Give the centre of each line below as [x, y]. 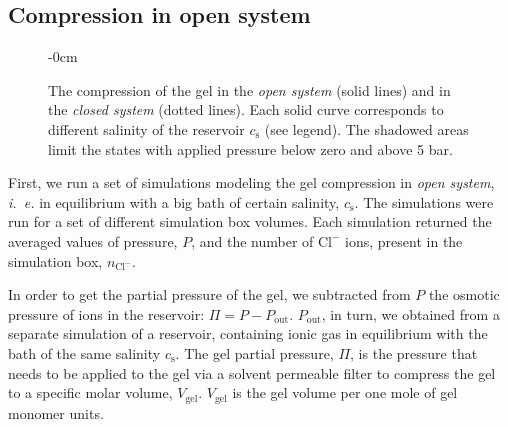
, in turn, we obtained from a [410, 313]
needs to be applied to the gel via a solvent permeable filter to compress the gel [252, 372]
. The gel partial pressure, [254, 352]
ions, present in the [404, 240]
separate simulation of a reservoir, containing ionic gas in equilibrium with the [248, 333]
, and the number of [252, 240]
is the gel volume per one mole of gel [345, 392]
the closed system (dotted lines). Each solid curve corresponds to [246, 109]
